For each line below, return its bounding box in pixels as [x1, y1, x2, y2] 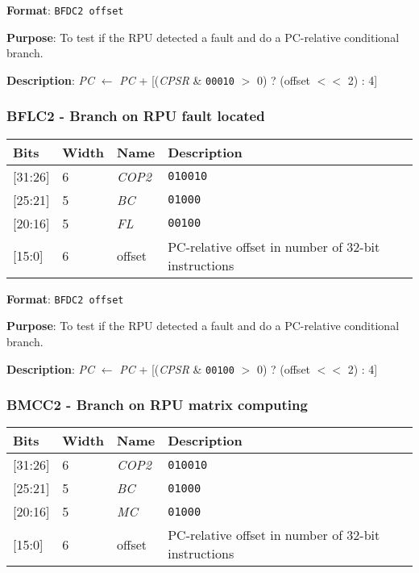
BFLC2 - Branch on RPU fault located [6, 106, 265, 126]
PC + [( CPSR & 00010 [119, 71, 234, 88]
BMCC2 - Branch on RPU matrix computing [6, 395, 308, 415]
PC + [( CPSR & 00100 [119, 360, 234, 377]
